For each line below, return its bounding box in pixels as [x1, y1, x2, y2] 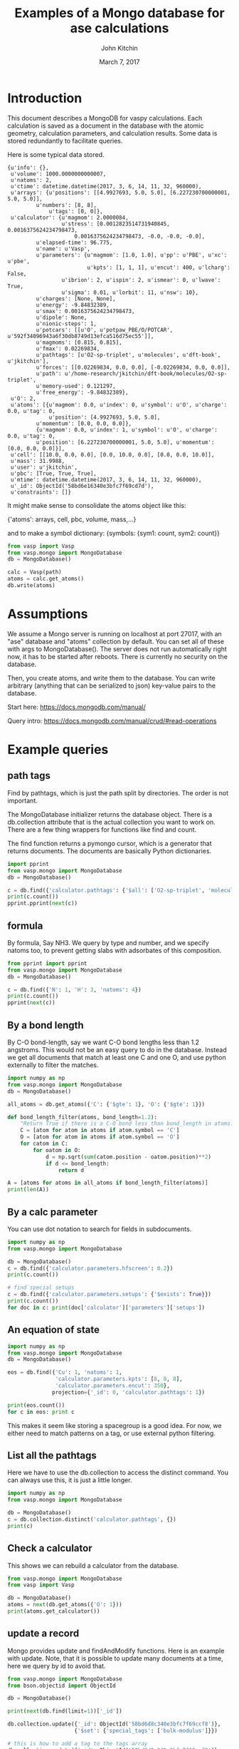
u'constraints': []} [10, 489, 72, 496]
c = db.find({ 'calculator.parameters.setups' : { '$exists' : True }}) [7, 1291, 212, 1298]
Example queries [7, 742, 109, 758]
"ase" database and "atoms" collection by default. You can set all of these [7, 637, 225, 646]
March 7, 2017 [99, 57, 140, 66]
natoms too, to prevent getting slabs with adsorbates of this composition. [7, 946, 222, 954]
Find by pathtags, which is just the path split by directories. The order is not [7, 788, 229, 797]
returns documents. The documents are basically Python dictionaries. [7, 847, 212, 855]
